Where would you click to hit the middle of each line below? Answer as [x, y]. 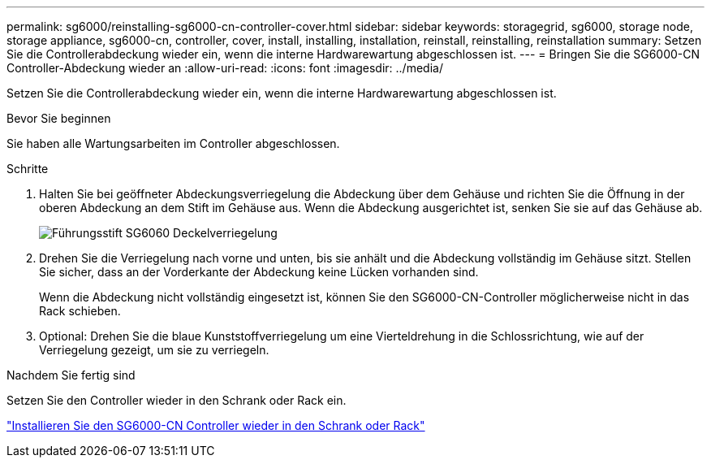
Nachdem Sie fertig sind [71, 375]
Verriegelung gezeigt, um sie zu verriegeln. [154, 350]
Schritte [28, 169]
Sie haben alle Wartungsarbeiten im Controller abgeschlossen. [173, 143]
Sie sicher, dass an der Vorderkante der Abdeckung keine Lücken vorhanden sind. [259, 272]
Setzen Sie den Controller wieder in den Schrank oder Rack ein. [177, 400]
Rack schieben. [80, 311]
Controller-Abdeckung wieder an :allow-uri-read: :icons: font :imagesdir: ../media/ [225, 68]
